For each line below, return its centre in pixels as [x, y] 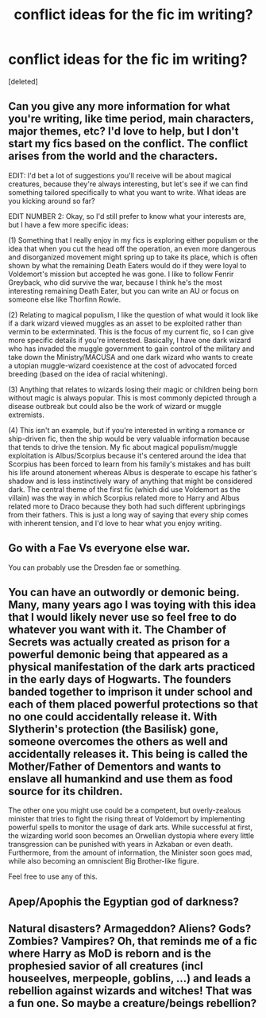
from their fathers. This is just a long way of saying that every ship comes [128, 514]
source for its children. [66, 791]
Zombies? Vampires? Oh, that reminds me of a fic [133, 941]
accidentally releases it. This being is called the [128, 754]
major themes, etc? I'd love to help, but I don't [123, 132]
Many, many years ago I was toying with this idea [132, 605]
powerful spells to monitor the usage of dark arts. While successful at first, [130, 827]
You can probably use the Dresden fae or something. [94, 568]
